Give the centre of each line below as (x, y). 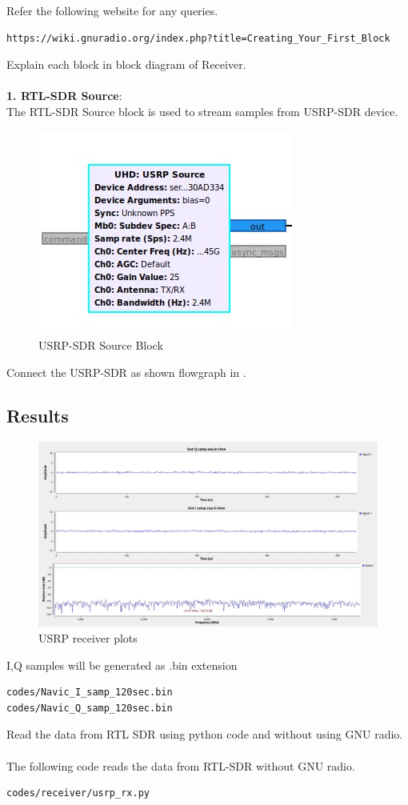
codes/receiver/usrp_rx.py (78, 793)
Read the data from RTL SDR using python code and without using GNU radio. (205, 734)
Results (38, 415)
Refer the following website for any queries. (112, 10)
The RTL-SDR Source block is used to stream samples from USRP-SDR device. (202, 111)
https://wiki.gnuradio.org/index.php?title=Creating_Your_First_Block (198, 38)
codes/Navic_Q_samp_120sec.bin (90, 708)
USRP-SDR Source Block (101, 345)
